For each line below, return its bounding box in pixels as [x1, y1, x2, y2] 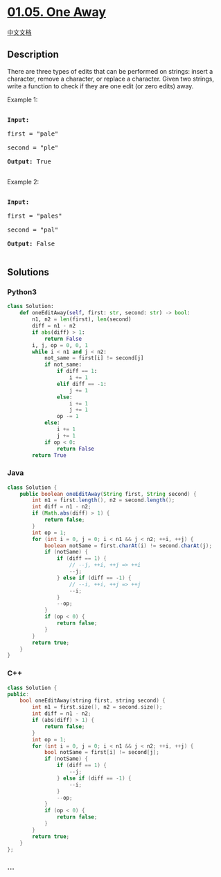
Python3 [7, 287, 37, 297]
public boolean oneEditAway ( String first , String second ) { [19, 490, 197, 497]
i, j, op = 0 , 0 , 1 [32, 341, 89, 348]
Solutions [7, 266, 50, 278]
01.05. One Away [7, 4, 106, 20]
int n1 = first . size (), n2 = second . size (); [32, 704, 163, 711]
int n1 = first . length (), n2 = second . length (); [32, 497, 175, 504]
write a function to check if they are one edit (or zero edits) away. [7, 81, 194, 90]
